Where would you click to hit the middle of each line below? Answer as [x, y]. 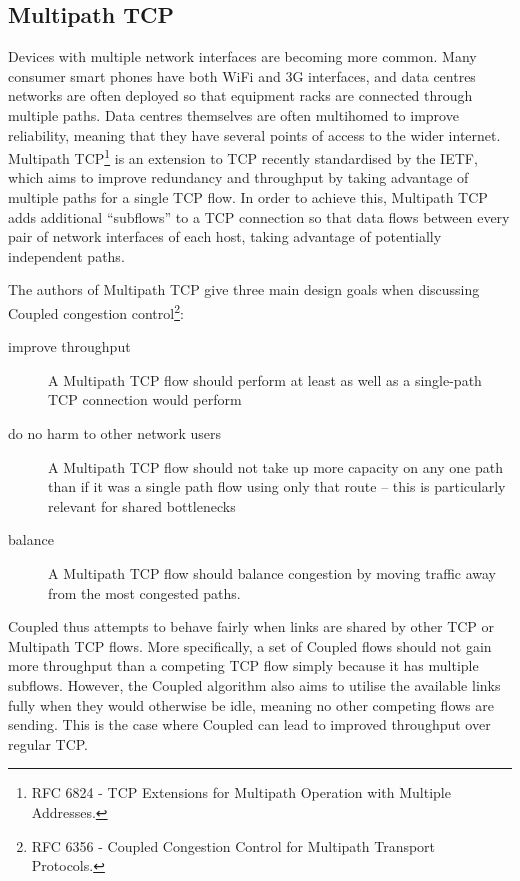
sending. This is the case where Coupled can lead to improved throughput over [249, 724]
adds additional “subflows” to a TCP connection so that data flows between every [259, 216]
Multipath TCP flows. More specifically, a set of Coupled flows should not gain [250, 645]
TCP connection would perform [145, 399]
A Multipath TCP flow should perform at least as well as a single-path [265, 379]
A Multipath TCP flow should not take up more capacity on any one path [275, 466]
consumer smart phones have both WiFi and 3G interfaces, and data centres [242, 75]
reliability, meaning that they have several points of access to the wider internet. [254, 134]
